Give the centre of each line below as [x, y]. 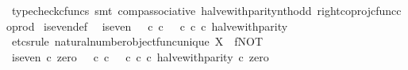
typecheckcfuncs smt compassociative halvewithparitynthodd [162, 10]
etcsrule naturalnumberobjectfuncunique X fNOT [137, 41]
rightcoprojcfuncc [359, 10]
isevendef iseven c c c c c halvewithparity [166, 26]
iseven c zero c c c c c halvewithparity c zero [140, 56]
